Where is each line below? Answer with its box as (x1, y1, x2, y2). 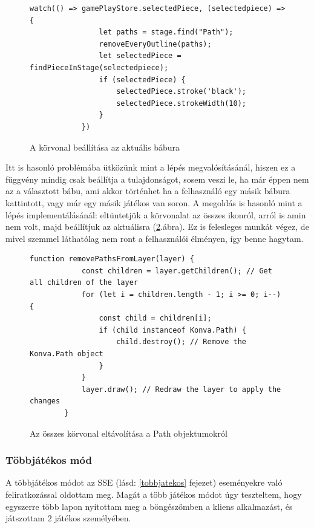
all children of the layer (30, 278, 138, 287)
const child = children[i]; (99, 314, 212, 323)
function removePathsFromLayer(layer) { (30, 255, 195, 264)
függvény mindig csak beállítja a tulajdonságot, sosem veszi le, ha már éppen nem (5, 172, 309, 185)
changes (30, 397, 61, 406)
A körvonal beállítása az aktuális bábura (30, 140, 180, 153)
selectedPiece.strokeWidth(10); (116, 99, 246, 108)
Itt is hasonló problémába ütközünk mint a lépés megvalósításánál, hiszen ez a (5, 161, 296, 174)
